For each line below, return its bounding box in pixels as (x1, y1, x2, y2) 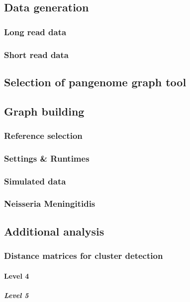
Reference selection (4, 129, 83, 141)
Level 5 (4, 290, 29, 300)
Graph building (4, 103, 85, 119)
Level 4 (4, 270, 29, 281)
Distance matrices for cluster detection (4, 249, 163, 262)
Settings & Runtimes (4, 152, 90, 164)
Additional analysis (4, 223, 104, 239)
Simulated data (4, 175, 66, 187)
